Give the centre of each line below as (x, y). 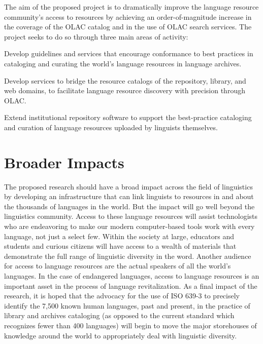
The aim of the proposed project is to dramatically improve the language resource (131, 7)
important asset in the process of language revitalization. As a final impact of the (131, 285)
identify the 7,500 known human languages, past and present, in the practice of (127, 305)
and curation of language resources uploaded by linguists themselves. (111, 127)
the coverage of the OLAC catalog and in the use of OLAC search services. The (128, 27)
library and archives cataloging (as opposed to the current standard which (119, 315)
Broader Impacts (64, 162)
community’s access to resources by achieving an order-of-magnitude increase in (128, 16)
